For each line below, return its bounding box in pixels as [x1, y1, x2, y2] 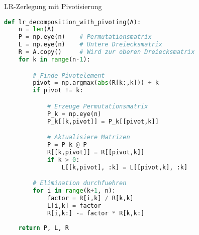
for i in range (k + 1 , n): [33, 187, 116, 194]
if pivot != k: [33, 87, 83, 94]
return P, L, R [18, 224, 69, 232]
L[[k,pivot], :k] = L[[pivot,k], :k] [61, 163, 188, 171]
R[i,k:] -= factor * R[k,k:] [47, 209, 145, 217]
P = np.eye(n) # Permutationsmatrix [18, 33, 152, 41]
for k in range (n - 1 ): [18, 55, 90, 63]
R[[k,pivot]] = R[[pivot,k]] [47, 148, 145, 156]
